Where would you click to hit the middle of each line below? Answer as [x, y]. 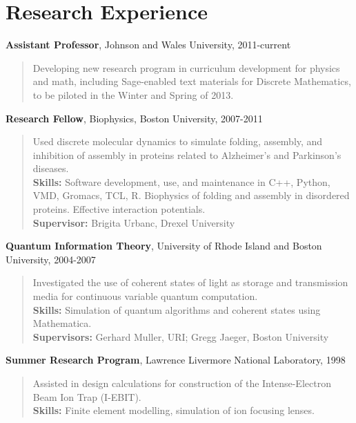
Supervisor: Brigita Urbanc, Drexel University [134, 222]
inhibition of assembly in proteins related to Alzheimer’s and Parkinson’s [187, 154]
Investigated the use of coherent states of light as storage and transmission [190, 282]
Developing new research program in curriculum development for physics [186, 67]
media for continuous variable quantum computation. [145, 296]
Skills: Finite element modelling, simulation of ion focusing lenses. [174, 410]
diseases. [51, 168]
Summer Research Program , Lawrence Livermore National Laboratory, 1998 [176, 360]
